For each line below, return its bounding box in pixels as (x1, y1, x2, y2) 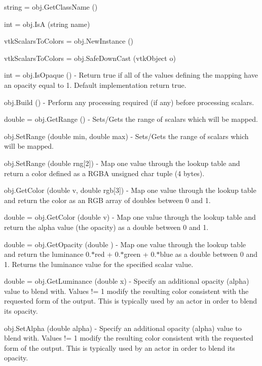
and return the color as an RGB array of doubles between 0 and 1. (4, 194, 211, 205)
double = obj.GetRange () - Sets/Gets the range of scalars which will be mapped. (4, 114, 258, 124)
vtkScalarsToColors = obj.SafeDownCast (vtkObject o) (4, 52, 176, 63)
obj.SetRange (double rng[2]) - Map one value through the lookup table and (4, 157, 240, 168)
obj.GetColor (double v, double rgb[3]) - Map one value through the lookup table (4, 185, 256, 195)
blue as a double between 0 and (160, 249, 257, 259)
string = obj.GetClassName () (4, 2, 98, 12)
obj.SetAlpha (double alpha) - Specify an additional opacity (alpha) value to (4, 322, 242, 333)
